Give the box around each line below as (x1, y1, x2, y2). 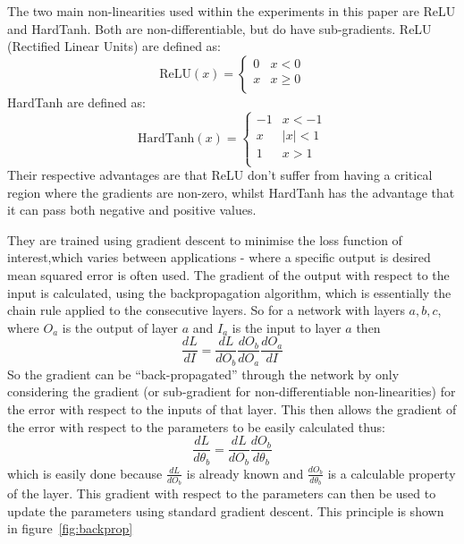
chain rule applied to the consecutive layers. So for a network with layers (7, 301, 405, 319)
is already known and (186, 463, 304, 482)
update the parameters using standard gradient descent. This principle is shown (7, 501, 444, 520)
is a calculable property (327, 463, 456, 482)
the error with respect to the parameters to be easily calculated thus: (7, 417, 385, 436)
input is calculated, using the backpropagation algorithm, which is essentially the (7, 283, 451, 302)
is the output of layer (62, 318, 179, 336)
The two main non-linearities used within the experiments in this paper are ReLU (7, 2, 456, 20)
